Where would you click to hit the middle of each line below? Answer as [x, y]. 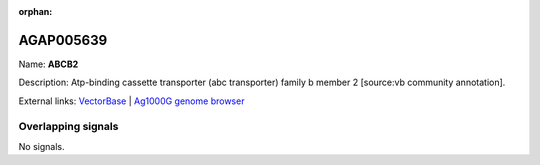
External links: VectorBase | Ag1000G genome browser [131, 101]
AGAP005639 [63, 40]
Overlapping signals [68, 127]
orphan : [35, 11]
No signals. [41, 146]
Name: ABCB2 [48, 64]
